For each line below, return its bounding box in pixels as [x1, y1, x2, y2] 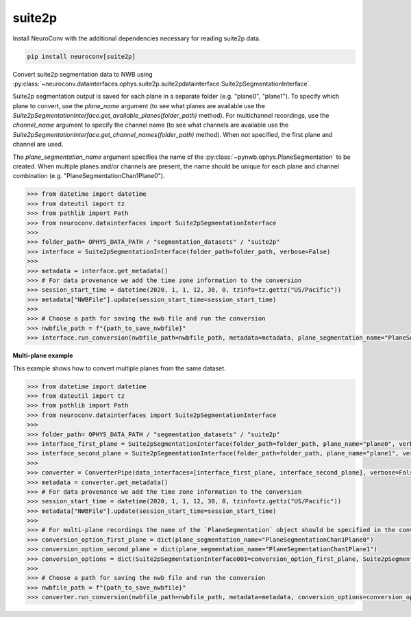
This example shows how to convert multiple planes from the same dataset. [12, 364, 226, 373]
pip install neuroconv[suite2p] [27, 52, 136, 60]
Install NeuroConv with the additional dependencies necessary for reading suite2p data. [12, 34, 261, 42]
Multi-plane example [12, 351, 73, 360]
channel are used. [12, 140, 64, 149]
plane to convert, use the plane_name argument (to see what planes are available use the [12, 101, 265, 110]
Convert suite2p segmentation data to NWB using [12, 70, 153, 78]
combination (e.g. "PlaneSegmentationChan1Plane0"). [12, 172, 165, 180]
